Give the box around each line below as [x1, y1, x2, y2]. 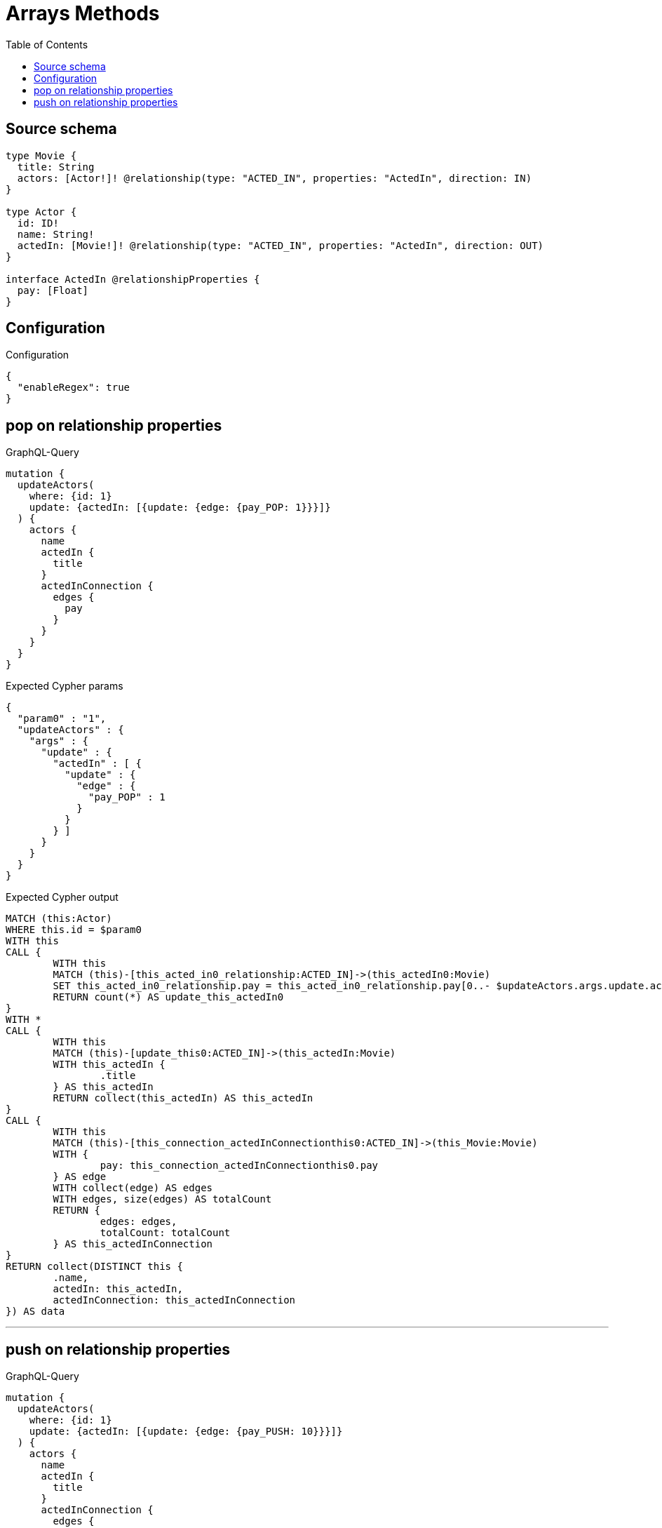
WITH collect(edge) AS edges [53, 1182, 213, 1194]
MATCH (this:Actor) [6, 913, 112, 925]
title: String [17, 161, 95, 173]
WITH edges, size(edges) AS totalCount [53, 1193, 272, 1205]
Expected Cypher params [6, 680, 123, 692]
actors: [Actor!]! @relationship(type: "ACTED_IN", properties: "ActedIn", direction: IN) [17, 172, 532, 184]
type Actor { [6, 206, 77, 217]
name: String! [17, 228, 95, 240]
